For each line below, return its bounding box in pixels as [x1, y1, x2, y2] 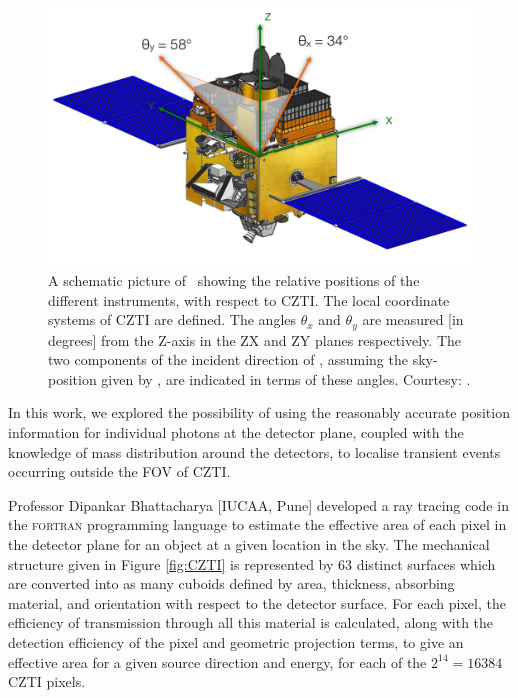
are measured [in [362, 309, 464, 330]
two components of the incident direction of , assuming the [48, 349, 408, 370]
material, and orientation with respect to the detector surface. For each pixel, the [8, 592, 506, 613]
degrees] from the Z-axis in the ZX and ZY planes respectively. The [48, 329, 461, 350]
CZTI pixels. [8, 671, 86, 692]
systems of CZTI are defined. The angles [48, 309, 297, 330]
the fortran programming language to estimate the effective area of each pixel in [8, 514, 507, 535]
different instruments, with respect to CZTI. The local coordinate [48, 289, 450, 310]
